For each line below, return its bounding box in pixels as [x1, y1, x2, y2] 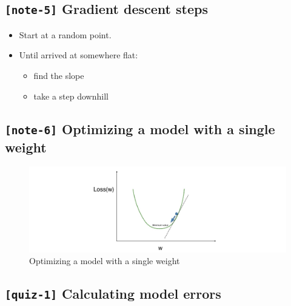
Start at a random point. [19, 28, 112, 41]
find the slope [33, 69, 84, 81]
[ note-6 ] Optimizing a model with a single [5, 119, 275, 138]
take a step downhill [33, 89, 109, 102]
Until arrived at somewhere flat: [19, 49, 138, 61]
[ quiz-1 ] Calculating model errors [5, 284, 221, 303]
